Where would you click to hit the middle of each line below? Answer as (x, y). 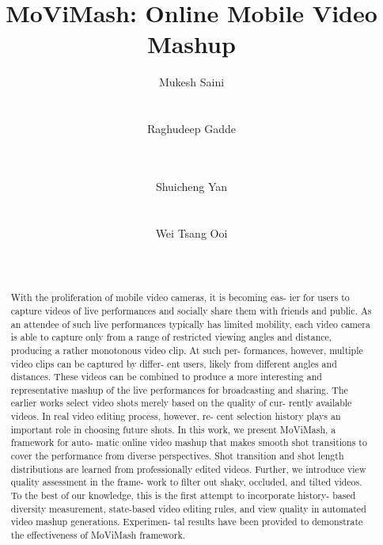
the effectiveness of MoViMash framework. (98, 535)
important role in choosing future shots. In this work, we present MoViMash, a (173, 429)
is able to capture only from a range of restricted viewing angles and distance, (171, 337)
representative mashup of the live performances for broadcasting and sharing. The (179, 389)
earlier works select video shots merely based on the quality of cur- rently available (181, 403)
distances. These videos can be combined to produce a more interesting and (166, 377)
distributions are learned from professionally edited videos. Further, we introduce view (188, 469)
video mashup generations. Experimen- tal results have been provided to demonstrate (187, 522)
